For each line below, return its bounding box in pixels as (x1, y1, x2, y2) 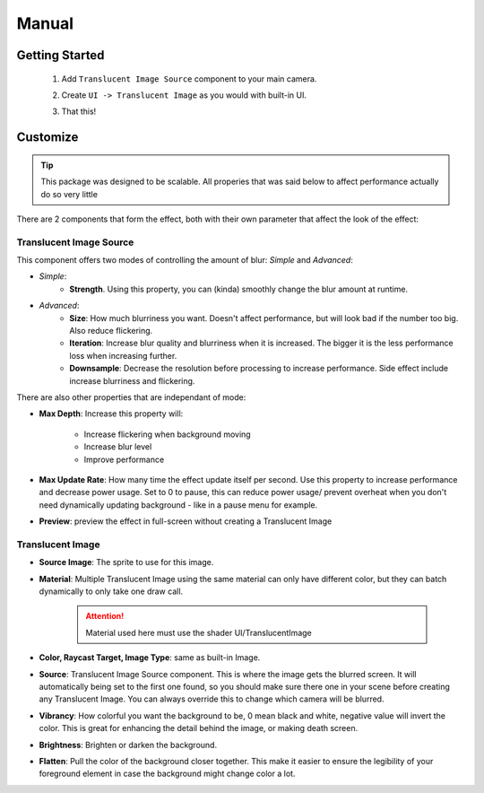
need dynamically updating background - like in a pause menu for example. (39, 499, 318, 510)
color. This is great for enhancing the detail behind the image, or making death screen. (39, 723, 359, 734)
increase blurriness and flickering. (69, 375, 195, 386)
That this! (61, 106, 97, 117)
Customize (16, 130, 79, 145)
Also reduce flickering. (69, 326, 153, 336)
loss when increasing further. (69, 350, 177, 361)
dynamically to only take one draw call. (39, 586, 184, 597)
